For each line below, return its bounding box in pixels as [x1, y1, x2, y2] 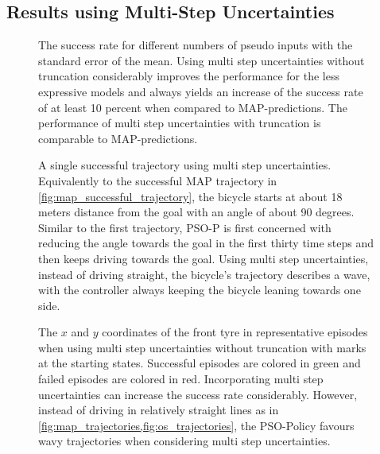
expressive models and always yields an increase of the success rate [38, 83, 363, 99]
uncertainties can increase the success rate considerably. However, [38, 386, 358, 402]
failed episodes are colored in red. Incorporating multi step [38, 371, 324, 387]
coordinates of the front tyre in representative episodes [102, 324, 368, 340]
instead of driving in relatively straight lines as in [38, 402, 279, 418]
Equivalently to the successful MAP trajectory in [38, 172, 277, 188]
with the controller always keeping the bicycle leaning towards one [38, 281, 361, 298]
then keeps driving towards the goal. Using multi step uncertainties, [38, 250, 369, 266]
